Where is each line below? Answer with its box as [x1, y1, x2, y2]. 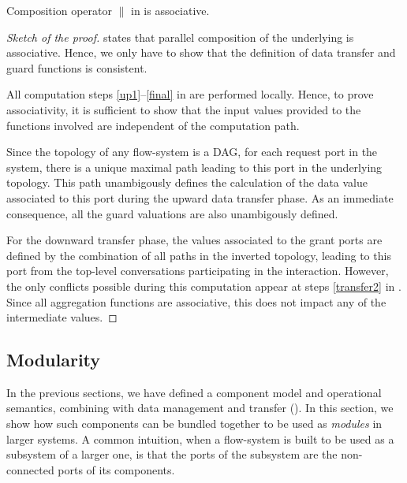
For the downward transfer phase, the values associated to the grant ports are [6, 232, 383, 248]
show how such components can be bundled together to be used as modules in [6, 415, 383, 432]
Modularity [6, 347, 101, 372]
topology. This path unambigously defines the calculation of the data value [6, 174, 368, 191]
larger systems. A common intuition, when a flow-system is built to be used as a [6, 430, 394, 447]
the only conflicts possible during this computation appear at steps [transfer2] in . [6, 277, 401, 294]
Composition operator [6, 2, 112, 18]
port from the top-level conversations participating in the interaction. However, [6, 262, 389, 279]
